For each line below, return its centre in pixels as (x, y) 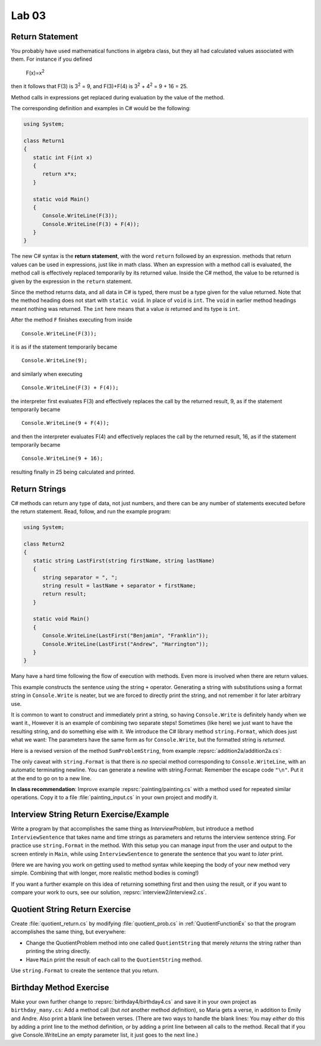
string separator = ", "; (80, 577)
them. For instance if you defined (51, 59)
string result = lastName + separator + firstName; (119, 586)
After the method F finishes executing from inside (72, 320)
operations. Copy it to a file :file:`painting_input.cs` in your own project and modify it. (114, 798)
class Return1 (44, 141)
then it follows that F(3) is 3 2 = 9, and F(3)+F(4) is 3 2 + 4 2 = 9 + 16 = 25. (100, 86)
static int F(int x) (63, 157)
